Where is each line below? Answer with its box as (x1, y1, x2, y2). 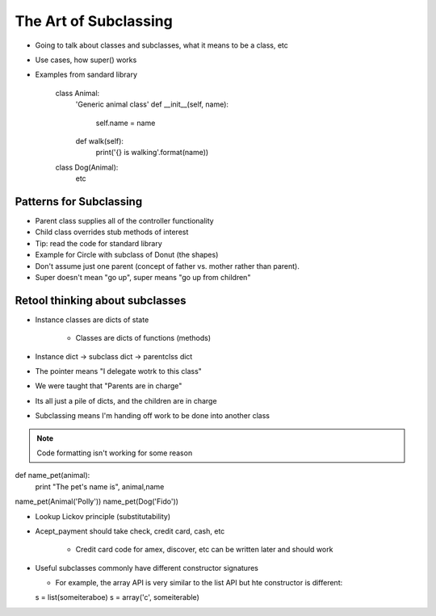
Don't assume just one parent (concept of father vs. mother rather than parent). (35, 261, 300, 270)
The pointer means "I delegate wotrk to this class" (35, 367, 202, 375)
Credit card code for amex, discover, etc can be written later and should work (75, 545, 333, 555)
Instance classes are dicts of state (35, 315, 149, 325)
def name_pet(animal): (15, 471, 90, 480)
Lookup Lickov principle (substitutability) (35, 511, 171, 521)
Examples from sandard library (35, 69, 137, 80)
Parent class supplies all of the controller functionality (35, 216, 214, 225)
